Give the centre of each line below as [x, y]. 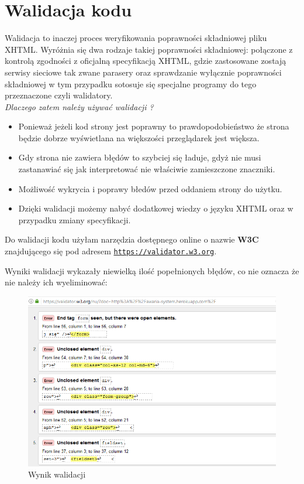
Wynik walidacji [57, 474]
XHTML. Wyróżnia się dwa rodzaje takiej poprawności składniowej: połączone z [149, 49]
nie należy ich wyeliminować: [56, 282]
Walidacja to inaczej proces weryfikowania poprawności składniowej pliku [136, 38]
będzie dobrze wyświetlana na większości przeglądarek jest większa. [139, 137]
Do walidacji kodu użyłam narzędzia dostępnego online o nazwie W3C [132, 239]
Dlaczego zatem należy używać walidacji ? [79, 106]
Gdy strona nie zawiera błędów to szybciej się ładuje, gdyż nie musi [140, 157]
